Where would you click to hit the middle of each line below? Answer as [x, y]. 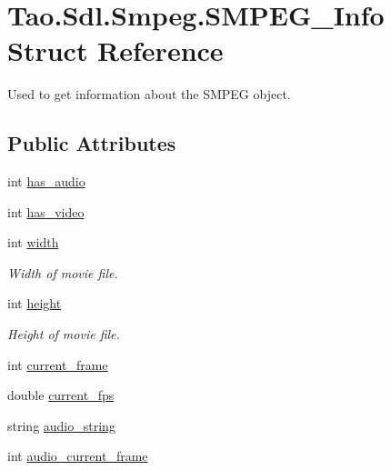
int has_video [46, 211]
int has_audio [46, 181]
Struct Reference [115, 50]
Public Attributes [92, 143]
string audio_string [61, 425]
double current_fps [61, 395]
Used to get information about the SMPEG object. [149, 94]
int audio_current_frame [78, 456]
